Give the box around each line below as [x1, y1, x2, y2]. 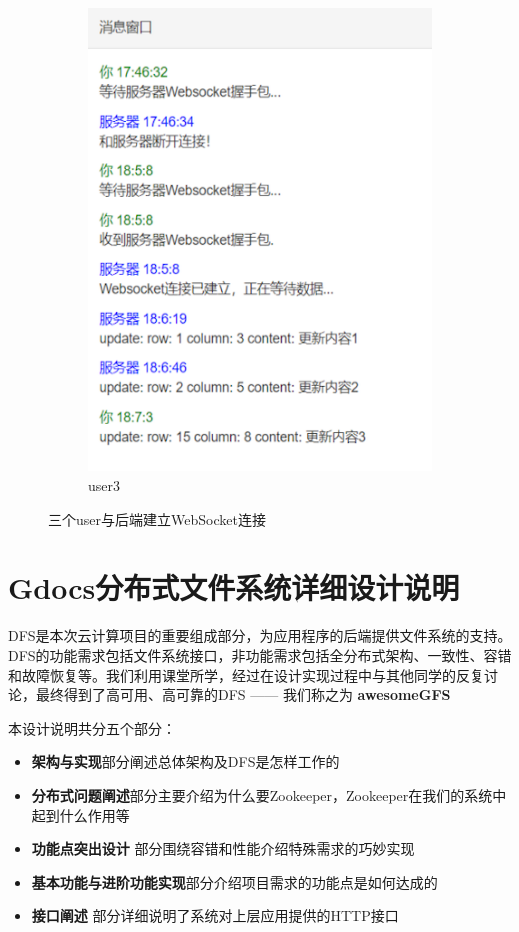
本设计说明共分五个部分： [8, 717, 176, 738]
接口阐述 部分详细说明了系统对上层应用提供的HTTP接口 [31, 905, 399, 926]
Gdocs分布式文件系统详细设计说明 [8, 567, 460, 608]
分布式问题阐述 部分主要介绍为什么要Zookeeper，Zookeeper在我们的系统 [31, 784, 493, 805]
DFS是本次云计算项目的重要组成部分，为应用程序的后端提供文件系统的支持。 [8, 625, 512, 646]
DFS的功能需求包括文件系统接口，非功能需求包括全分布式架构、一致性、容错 [8, 644, 512, 665]
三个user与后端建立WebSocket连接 [48, 508, 266, 529]
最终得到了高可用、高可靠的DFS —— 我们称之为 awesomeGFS [35, 684, 451, 705]
